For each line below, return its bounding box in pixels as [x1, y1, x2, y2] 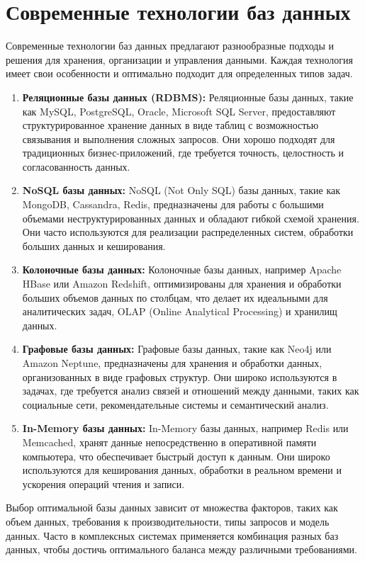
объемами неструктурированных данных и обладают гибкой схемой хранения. [22, 210, 359, 225]
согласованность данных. [22, 159, 130, 174]
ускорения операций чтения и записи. [22, 476, 185, 491]
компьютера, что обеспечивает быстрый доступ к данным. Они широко [22, 448, 330, 463]
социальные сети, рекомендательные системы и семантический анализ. [22, 397, 329, 412]
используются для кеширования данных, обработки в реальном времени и [22, 463, 342, 477]
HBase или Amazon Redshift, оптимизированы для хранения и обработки [22, 276, 342, 291]
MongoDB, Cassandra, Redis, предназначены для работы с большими [22, 197, 324, 212]
